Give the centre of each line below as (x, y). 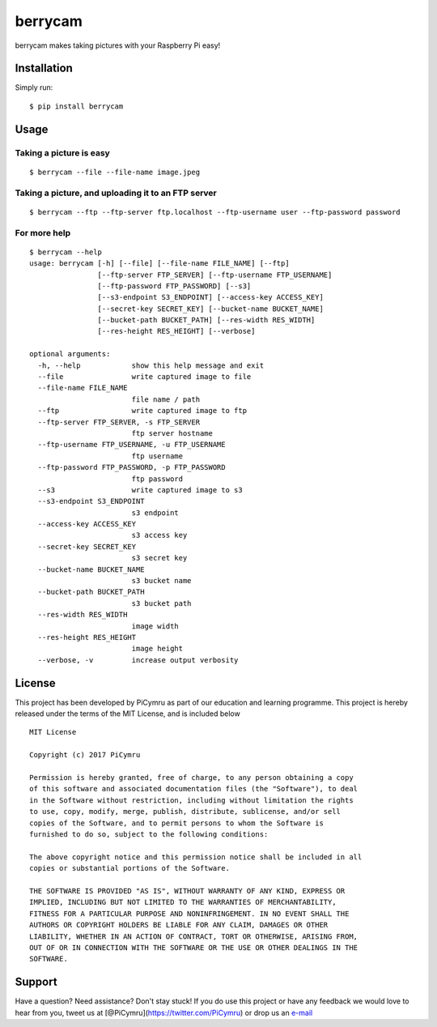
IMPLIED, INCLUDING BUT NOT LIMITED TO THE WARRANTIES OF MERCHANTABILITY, (183, 902)
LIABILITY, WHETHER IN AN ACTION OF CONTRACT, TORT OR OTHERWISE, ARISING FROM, (194, 936)
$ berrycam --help (66, 252)
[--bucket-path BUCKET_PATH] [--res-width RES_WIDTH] (206, 320)
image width (155, 626)
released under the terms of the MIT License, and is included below (127, 714)
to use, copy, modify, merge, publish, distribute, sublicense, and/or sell (185, 812)
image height (157, 649)
